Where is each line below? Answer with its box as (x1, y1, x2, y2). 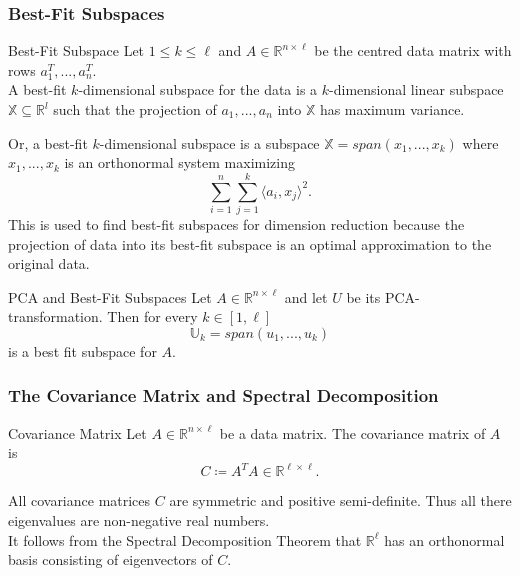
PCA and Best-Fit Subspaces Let (8, 286, 212, 307)
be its (346, 286, 381, 307)
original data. (8, 253, 90, 274)
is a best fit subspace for (8, 340, 157, 361)
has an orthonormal (384, 529, 505, 550)
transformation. (8, 306, 103, 327)
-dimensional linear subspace (329, 79, 504, 100)
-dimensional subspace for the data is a (78, 79, 318, 100)
